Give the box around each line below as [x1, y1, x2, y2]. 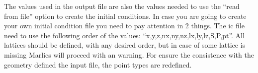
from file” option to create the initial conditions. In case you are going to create [4, 10, 247, 21]
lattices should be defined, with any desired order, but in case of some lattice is [4, 40, 246, 50]
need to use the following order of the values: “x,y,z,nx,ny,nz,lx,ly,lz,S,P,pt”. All [4, 30, 245, 40]
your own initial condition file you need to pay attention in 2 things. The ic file [4, 20, 245, 31]
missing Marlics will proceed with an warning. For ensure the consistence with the [4, 49, 254, 60]
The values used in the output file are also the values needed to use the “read [4, 1, 240, 11]
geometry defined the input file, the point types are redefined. [4, 59, 192, 70]
